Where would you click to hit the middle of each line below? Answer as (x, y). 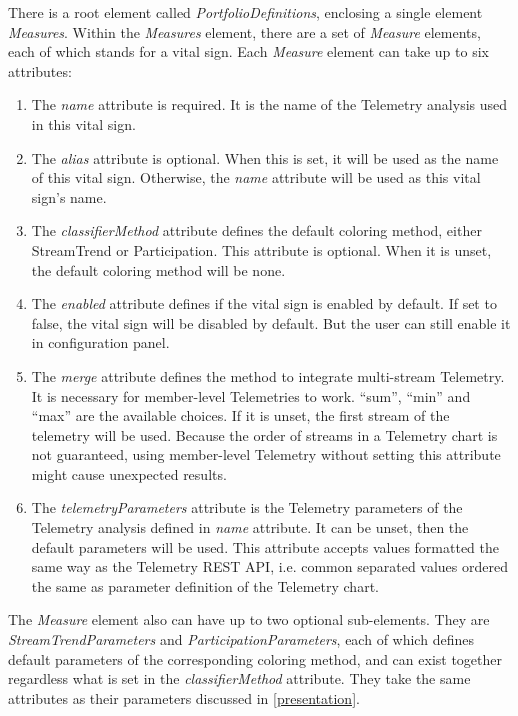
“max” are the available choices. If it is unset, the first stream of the (240, 415)
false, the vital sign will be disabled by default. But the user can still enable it (271, 322)
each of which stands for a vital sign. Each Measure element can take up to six (248, 51)
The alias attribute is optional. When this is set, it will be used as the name (265, 157)
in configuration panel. (100, 342)
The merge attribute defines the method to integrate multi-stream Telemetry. (268, 375)
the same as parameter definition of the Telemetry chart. (205, 585)
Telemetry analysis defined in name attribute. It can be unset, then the (250, 527)
